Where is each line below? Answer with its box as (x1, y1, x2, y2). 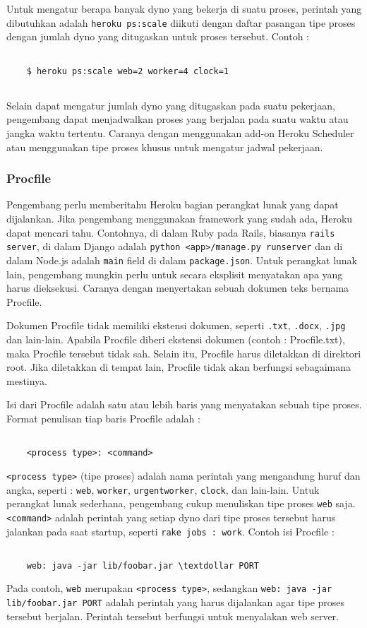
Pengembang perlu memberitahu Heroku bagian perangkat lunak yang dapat (6, 197, 339, 212)
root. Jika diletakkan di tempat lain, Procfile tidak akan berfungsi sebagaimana (6, 360, 351, 374)
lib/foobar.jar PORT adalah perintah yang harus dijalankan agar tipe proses (6, 595, 345, 610)
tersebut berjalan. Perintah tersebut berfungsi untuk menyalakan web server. (6, 608, 339, 623)
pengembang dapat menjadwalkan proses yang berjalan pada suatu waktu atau (6, 112, 349, 126)
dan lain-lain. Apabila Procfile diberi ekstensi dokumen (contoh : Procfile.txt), (6, 332, 345, 346)
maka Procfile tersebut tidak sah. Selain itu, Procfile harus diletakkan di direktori (6, 345, 361, 360)
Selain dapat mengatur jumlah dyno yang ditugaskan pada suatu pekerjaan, (6, 97, 335, 112)
